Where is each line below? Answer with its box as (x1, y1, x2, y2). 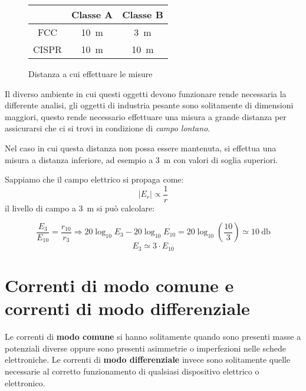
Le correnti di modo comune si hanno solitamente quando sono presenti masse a (5, 330, 301, 343)
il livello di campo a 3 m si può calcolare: (5, 201, 155, 214)
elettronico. (5, 376, 45, 389)
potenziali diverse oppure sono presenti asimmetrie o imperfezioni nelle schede (5, 342, 286, 354)
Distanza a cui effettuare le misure (28, 68, 153, 79)
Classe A (71, 8, 113, 21)
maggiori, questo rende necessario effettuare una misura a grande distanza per (5, 110, 287, 122)
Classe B (122, 8, 163, 21)
